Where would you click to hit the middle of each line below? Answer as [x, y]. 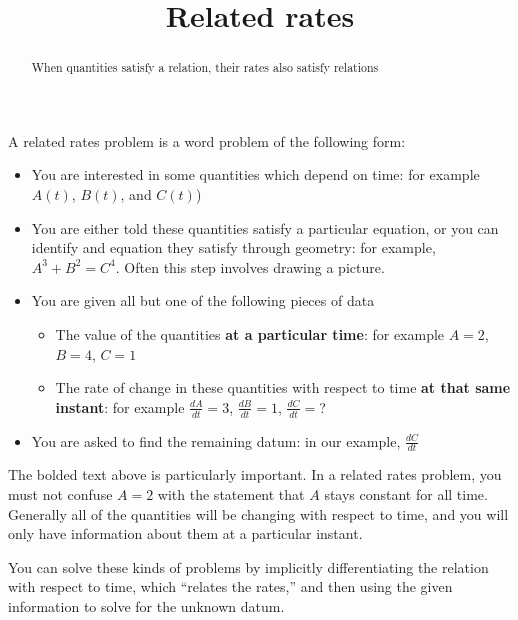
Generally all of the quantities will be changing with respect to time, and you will [258, 513]
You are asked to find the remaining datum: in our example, [216, 440]
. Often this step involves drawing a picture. [250, 266]
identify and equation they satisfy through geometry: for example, [233, 247]
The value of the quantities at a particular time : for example [250, 333]
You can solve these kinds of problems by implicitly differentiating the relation [248, 566]
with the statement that [231, 494]
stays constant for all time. [406, 494]
